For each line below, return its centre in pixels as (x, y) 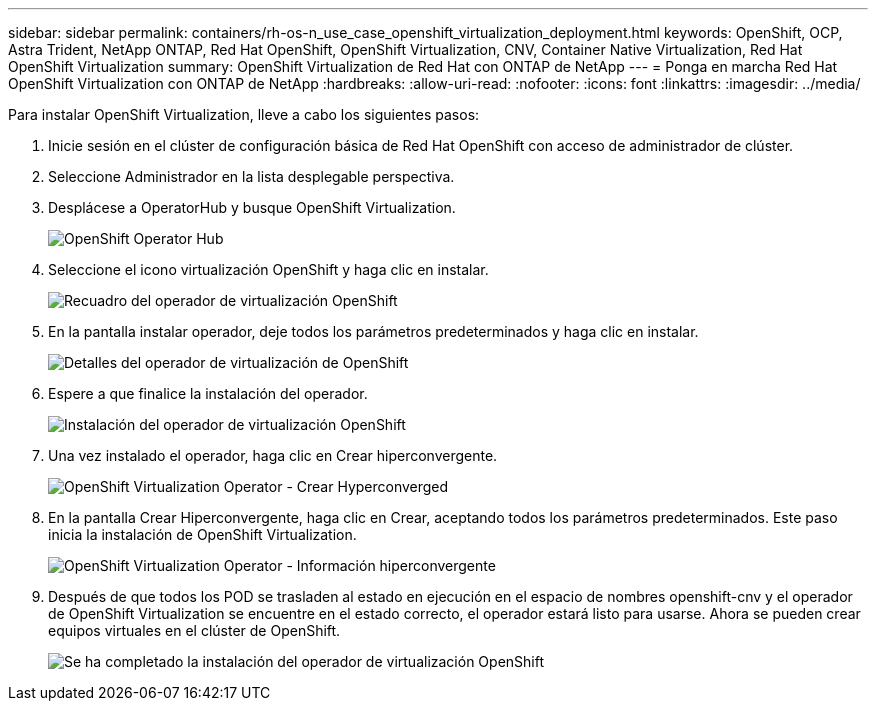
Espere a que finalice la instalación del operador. (208, 393)
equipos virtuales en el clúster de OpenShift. (194, 630)
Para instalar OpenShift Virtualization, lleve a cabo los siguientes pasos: (244, 114)
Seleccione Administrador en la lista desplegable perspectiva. (251, 176)
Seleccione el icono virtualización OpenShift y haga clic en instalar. (268, 269)
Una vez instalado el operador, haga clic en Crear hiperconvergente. (273, 455)
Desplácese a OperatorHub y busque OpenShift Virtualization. (252, 207)
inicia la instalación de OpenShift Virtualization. (202, 534)
